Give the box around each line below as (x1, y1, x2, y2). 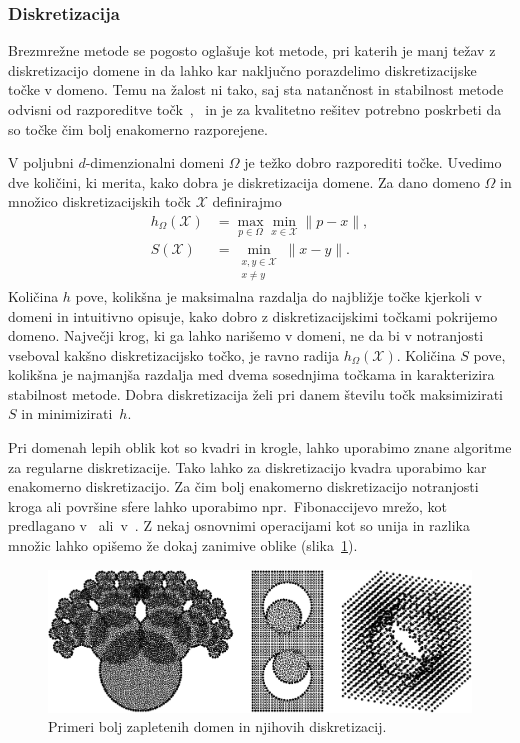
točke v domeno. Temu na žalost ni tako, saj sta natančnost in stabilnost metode (8, 79, 504, 100)
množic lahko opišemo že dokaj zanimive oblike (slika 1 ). (8, 535, 358, 556)
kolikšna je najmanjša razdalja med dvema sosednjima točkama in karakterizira (8, 364, 495, 385)
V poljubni (8, 152, 74, 173)
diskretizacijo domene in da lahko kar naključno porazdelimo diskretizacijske (8, 59, 477, 80)
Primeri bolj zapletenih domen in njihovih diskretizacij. (48, 716, 387, 737)
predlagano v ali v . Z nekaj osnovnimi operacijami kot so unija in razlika (8, 515, 470, 536)
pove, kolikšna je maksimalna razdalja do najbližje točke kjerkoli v (75, 285, 482, 306)
